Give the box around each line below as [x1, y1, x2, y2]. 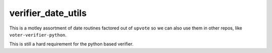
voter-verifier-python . [9, 31, 67, 37]
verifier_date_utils [9, 7, 87, 18]
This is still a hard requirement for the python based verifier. [9, 41, 133, 47]
